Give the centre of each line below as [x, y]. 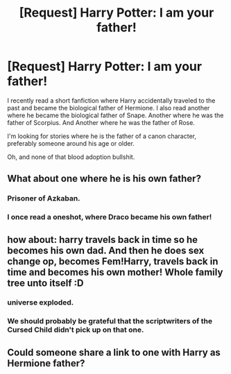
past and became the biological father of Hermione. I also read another [109, 108]
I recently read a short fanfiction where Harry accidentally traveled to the [111, 100]
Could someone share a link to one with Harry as [114, 352]
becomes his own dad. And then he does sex [106, 250]
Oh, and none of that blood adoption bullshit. [71, 157]
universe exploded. [41, 303]
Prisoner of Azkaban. [44, 198]
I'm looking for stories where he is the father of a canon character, [102, 136]
